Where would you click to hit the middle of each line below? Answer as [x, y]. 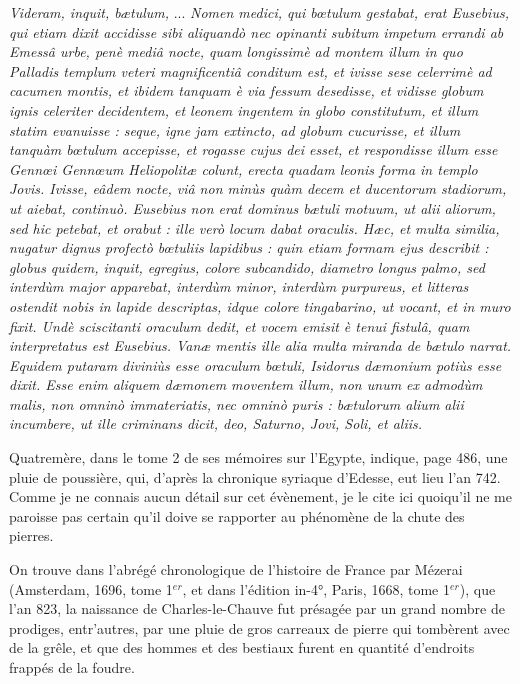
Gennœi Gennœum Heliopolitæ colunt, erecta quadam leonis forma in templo [243, 168]
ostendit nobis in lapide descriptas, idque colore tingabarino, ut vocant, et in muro [260, 305]
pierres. [31, 535]
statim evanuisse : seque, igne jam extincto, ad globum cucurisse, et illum [235, 129]
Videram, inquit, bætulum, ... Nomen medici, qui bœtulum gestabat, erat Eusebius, [259, 12]
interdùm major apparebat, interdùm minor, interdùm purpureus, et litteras [239, 286]
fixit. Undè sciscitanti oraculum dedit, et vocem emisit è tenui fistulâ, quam [239, 325]
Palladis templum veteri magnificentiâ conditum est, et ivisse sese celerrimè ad [250, 70]
